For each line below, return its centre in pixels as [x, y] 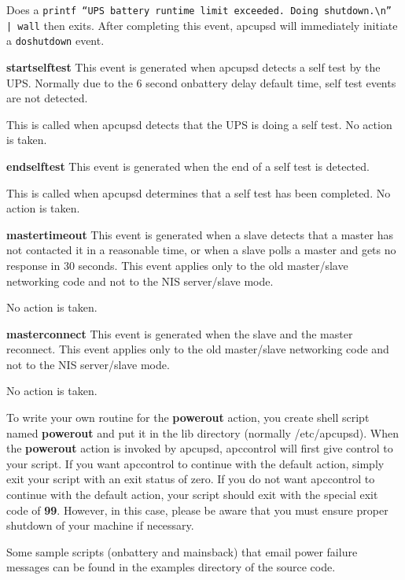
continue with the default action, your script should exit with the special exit [192, 495]
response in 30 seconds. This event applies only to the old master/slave [177, 265]
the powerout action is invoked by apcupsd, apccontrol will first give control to [200, 448]
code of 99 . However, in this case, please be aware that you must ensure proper [197, 510]
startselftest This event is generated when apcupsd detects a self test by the [193, 66]
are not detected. [47, 98]
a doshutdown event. [55, 41]
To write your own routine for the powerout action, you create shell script [188, 417]
